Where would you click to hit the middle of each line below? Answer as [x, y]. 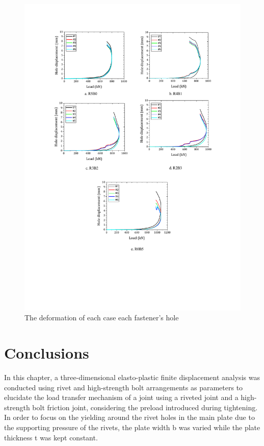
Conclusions [47, 353]
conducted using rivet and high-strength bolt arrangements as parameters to [124, 387]
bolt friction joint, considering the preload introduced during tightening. [145, 407]
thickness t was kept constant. [51, 437]
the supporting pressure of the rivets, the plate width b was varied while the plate [132, 427]
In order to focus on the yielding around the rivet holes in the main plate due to [129, 417]
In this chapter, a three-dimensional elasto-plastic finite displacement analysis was [132, 377]
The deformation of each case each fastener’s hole [102, 318]
